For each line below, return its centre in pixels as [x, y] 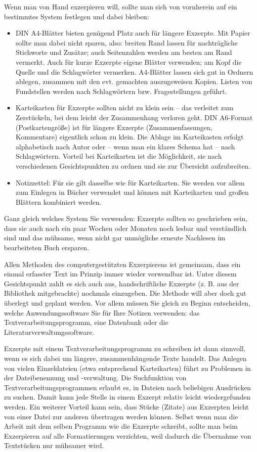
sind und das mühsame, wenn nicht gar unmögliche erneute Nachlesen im [115, 238]
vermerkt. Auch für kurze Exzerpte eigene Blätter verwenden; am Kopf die [128, 62]
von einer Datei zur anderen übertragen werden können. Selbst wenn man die [121, 416]
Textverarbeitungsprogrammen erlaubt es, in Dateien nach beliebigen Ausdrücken [128, 387]
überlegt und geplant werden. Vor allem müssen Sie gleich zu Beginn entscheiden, [127, 303]
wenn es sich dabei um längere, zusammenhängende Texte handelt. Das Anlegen [125, 358]
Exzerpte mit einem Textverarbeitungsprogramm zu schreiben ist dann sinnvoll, [125, 348]
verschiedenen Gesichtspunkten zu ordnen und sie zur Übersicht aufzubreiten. [133, 165]
